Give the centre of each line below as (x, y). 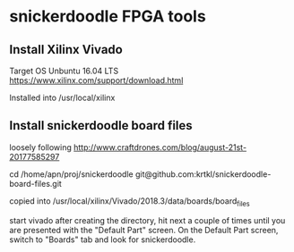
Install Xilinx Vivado (66, 50)
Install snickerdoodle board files (101, 126)
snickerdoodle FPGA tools (108, 17)
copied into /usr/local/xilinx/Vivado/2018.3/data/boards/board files (130, 202)
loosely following (40, 147)
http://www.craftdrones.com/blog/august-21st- (160, 147)
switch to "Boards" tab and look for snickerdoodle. (103, 239)
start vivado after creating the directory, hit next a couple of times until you (147, 220)
